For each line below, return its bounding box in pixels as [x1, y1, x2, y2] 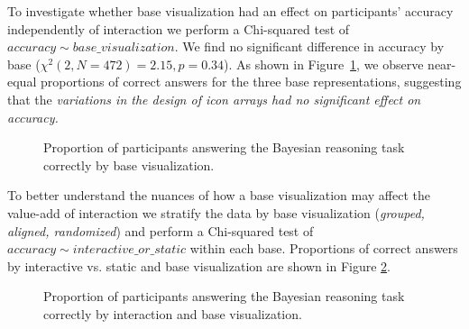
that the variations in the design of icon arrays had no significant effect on [7, 89, 421, 108]
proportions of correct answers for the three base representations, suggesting [40, 72, 462, 91]
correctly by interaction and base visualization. [43, 304, 302, 323]
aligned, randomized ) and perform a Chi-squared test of [7, 221, 314, 240]
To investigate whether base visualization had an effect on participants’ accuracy [7, 2, 454, 20]
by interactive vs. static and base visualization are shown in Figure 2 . [7, 256, 391, 275]
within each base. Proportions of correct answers [189, 239, 458, 258]
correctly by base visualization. [43, 155, 215, 174]
